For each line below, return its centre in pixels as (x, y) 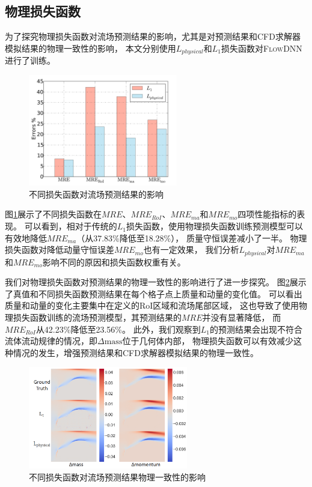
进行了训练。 (30, 60)
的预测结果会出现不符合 (256, 329)
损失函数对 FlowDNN (262, 48)
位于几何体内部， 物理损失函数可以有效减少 (208, 341)
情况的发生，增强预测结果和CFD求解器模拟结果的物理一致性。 (136, 352)
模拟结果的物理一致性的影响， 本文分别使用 (90, 48)
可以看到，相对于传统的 (71, 226)
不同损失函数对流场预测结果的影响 (96, 194)
